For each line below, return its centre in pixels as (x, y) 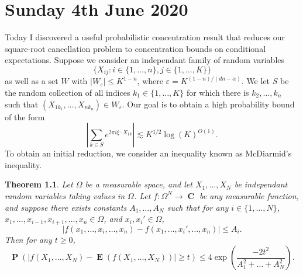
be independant (261, 184)
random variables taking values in (65, 195)
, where (150, 81)
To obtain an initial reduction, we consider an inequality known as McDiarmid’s (148, 153)
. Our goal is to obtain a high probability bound (208, 104)
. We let (256, 81)
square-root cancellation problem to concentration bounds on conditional (135, 48)
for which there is (218, 92)
